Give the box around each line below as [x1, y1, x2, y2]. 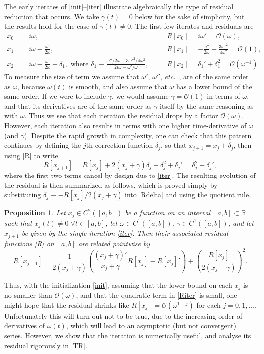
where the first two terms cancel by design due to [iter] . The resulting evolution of [4, 170, 256, 180]
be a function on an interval [125, 207, 211, 218]
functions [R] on [4, 238, 54, 248]
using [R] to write [4, 150, 58, 160]
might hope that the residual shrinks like [4, 299, 129, 310]
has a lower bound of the [176, 81, 252, 91]
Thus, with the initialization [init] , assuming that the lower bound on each [4, 279, 232, 290]
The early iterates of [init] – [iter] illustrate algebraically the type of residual [4, 1, 234, 11]
